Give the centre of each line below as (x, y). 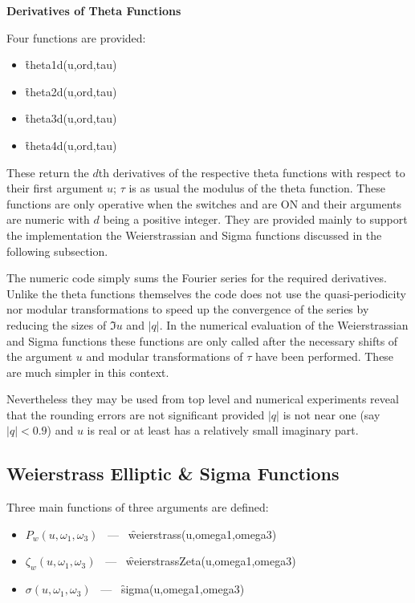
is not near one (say (332, 414)
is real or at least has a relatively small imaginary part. (223, 430)
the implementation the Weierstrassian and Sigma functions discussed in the (194, 235)
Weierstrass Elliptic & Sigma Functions (173, 473)
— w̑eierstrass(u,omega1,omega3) (192, 534)
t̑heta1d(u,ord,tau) (71, 65)
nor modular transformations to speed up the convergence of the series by (188, 309)
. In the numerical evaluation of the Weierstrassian (284, 324)
